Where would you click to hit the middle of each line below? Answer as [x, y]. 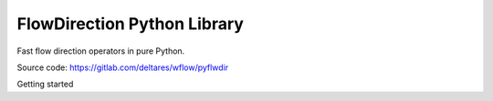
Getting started [45, 84]
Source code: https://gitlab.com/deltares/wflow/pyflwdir [123, 67]
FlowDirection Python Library [130, 24]
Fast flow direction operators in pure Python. [101, 51]
